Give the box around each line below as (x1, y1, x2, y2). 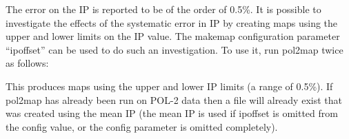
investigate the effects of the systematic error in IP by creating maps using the (6, 15, 338, 30)
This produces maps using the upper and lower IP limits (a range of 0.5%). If (6, 78, 333, 93)
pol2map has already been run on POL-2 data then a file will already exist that (6, 92, 342, 107)
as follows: (6, 56, 49, 70)
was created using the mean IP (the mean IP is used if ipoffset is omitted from (6, 106, 338, 120)
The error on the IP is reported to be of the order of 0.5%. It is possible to (6, 2, 321, 16)
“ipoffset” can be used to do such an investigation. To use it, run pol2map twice (6, 42, 343, 56)
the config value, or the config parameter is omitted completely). (6, 119, 278, 133)
